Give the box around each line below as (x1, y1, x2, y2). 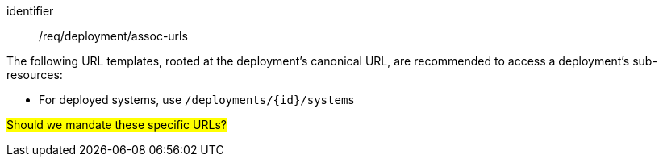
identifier (6, 4, 54, 18)
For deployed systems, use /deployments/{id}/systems (39, 93, 355, 107)
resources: (6, 68, 63, 81)
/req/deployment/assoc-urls (39, 29, 188, 43)
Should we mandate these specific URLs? (6, 118, 227, 132)
